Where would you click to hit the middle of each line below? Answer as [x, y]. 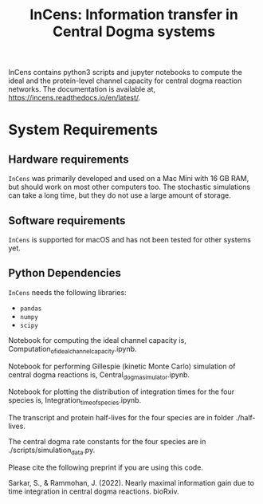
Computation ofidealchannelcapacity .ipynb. [73, 350]
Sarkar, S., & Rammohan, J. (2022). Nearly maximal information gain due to [131, 483]
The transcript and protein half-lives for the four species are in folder [121, 418]
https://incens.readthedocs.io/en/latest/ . [75, 98]
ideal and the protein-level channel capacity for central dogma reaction [125, 81]
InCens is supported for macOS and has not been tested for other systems [130, 240]
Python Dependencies [65, 273]
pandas [31, 309]
